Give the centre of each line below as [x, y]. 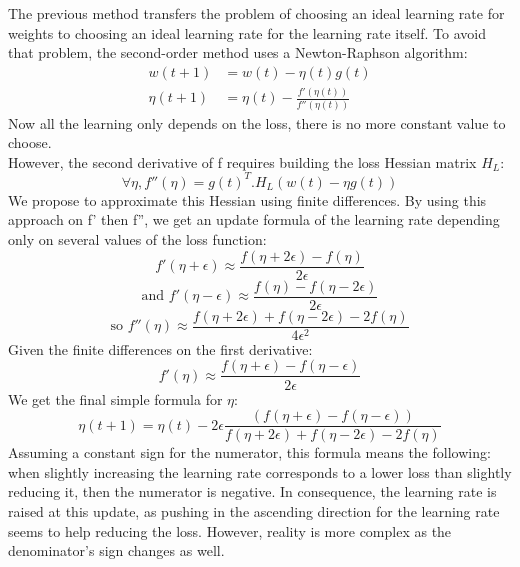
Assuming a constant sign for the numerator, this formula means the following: [249, 452]
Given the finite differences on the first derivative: [160, 348]
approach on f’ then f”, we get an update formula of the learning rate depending [254, 219]
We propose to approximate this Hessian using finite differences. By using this [247, 199]
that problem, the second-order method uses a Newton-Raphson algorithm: [238, 52]
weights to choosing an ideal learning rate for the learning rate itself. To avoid [247, 32]
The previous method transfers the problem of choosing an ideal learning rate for [256, 13]
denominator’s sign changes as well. [116, 550]
